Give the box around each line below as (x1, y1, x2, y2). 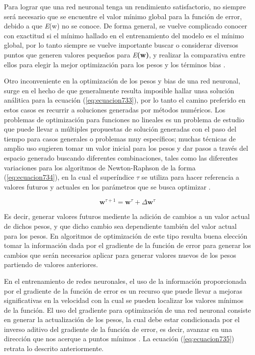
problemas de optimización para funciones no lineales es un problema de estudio (4, 114, 245, 124)
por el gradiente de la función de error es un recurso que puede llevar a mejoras (4, 285, 242, 296)
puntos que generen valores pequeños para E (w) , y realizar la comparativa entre (4, 49, 246, 59)
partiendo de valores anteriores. (4, 259, 98, 270)
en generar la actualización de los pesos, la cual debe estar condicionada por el (4, 314, 240, 325)
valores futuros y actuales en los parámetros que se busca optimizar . (4, 181, 211, 191)
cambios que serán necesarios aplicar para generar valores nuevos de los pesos (4, 249, 236, 260)
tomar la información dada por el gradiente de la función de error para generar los (4, 240, 251, 250)
